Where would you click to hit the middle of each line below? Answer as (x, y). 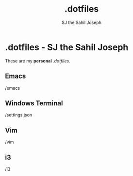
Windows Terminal (34, 103)
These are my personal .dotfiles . (38, 61)
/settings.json (19, 115)
